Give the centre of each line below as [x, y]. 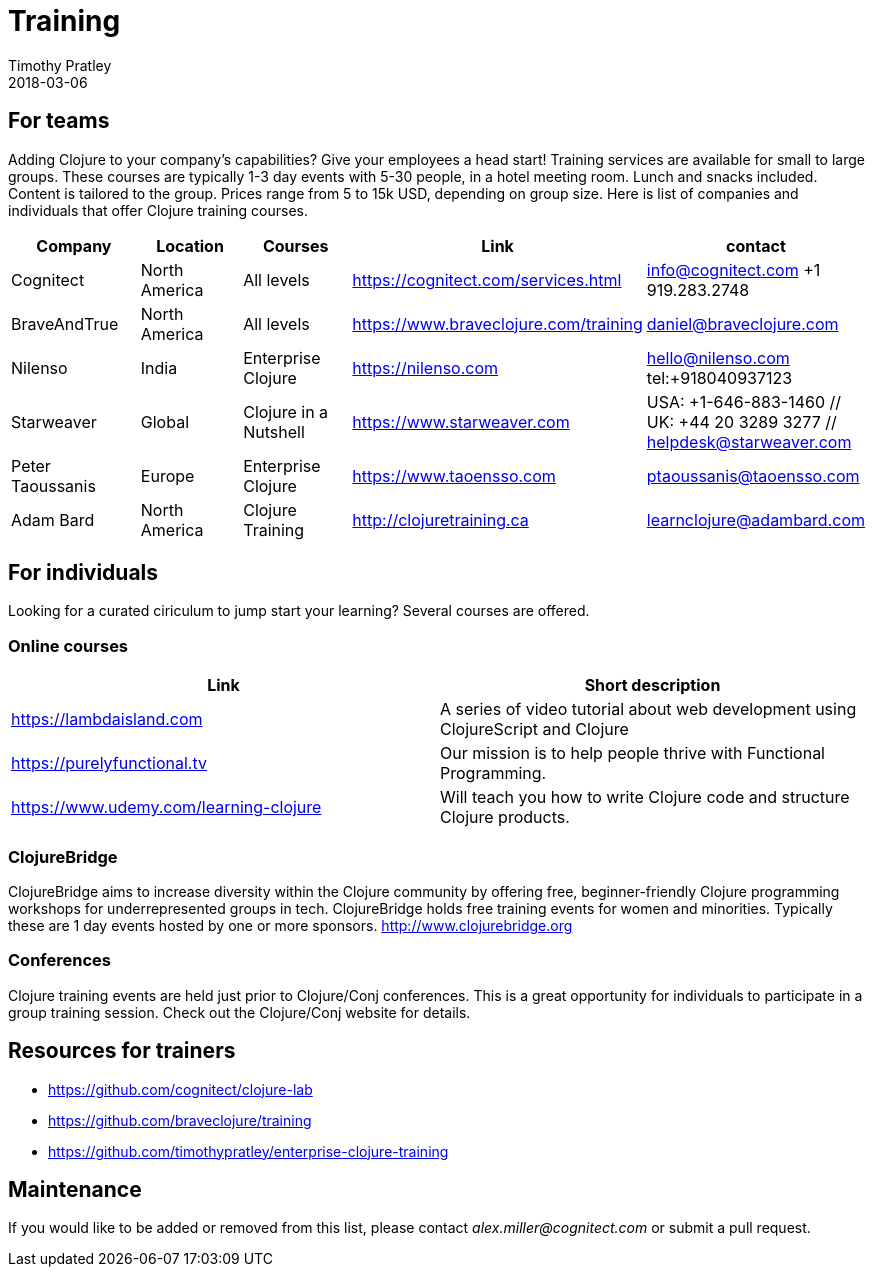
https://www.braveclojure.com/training [497, 323]
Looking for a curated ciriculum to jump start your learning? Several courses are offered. [299, 611]
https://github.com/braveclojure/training [180, 1120]
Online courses [68, 645]
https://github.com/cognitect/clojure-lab [180, 1089]
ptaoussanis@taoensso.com [753, 475]
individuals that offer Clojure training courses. [158, 210]
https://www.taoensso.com [454, 475]
